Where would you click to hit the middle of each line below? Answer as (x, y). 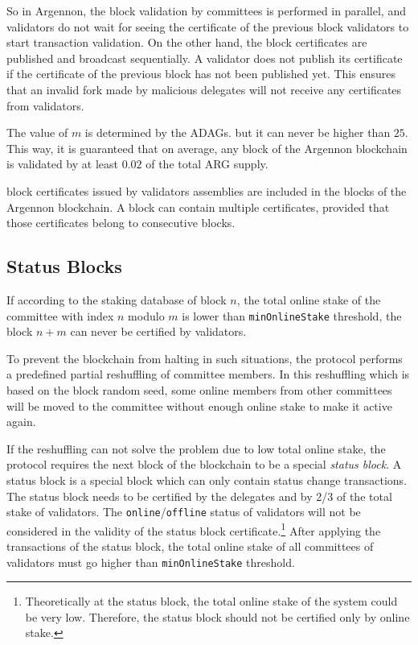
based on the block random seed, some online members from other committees (199, 389)
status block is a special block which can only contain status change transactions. (207, 480)
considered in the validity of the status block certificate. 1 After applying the (194, 529)
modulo (146, 315)
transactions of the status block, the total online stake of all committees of (190, 546)
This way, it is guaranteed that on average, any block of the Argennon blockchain (207, 148)
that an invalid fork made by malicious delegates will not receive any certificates (204, 89)
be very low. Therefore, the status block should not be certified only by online (217, 616)
